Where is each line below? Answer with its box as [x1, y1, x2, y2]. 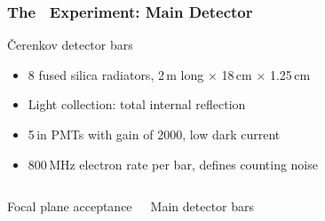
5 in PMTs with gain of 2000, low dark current [28, 125, 281, 143]
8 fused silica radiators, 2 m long [28, 65, 204, 83]
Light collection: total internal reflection [28, 95, 246, 114]
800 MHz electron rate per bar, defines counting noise [28, 154, 318, 173]
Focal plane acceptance [7, 197, 132, 216]
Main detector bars [150, 197, 255, 216]
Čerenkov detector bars [7, 36, 133, 54]
